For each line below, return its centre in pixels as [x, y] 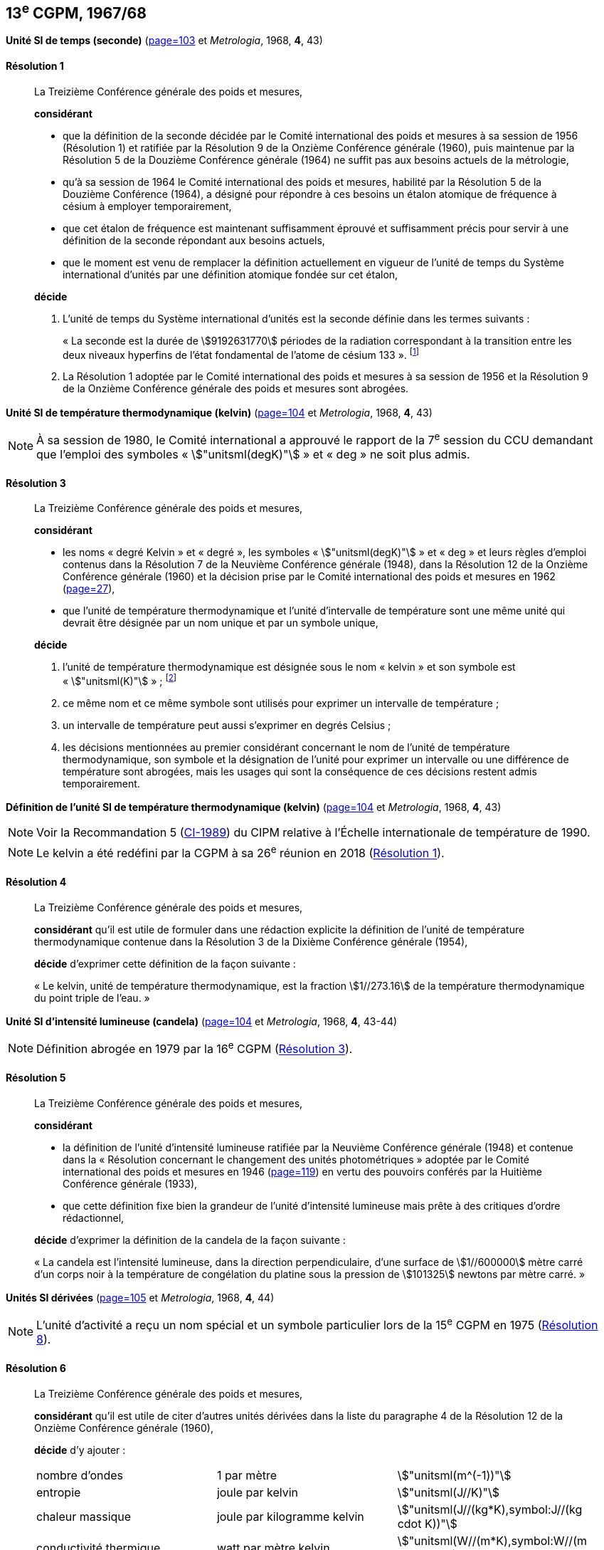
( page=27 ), [89, 589]
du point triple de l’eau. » [92, 997]
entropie [59, 1492]
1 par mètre [247, 1475]
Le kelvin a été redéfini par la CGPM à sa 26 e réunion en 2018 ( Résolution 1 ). [240, 852]
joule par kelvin [258, 1492]
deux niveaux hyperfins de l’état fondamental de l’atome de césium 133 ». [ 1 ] [241, 354]
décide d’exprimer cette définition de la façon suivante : [165, 963]
